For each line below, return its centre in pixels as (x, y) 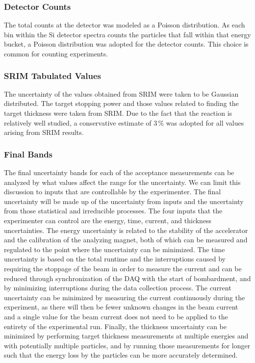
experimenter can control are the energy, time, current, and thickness (108, 220)
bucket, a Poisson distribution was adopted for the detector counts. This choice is (126, 44)
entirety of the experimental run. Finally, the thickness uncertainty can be (115, 326)
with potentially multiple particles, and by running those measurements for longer (127, 345)
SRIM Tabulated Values (52, 75)
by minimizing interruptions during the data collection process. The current (118, 288)
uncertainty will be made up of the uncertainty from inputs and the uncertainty (124, 201)
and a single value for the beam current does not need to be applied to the (116, 316)
